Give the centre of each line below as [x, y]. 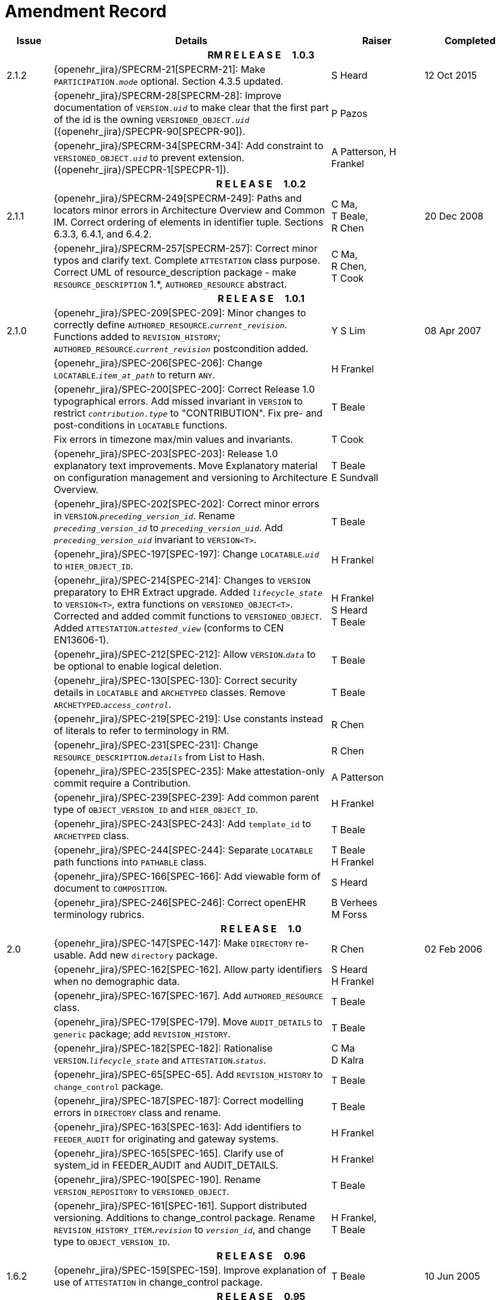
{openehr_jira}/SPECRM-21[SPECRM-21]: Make [160, 69]
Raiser [377, 40]
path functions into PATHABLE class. [130, 862]
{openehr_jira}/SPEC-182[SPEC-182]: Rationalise [163, 1048]
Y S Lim [348, 330]
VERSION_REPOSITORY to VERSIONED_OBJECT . [142, 1191]
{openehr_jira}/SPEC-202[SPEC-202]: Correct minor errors [187, 503]
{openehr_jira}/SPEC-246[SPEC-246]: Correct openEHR [180, 902]
